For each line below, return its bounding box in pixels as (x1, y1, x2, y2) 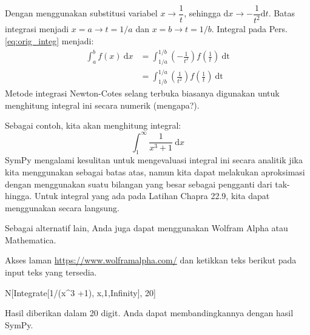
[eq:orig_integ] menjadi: (5, 35, 94, 47)
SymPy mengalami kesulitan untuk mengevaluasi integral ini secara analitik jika (5, 154, 303, 166)
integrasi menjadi (5, 22, 69, 35)
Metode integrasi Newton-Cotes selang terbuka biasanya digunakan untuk (5, 87, 280, 100)
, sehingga (184, 7, 221, 19)
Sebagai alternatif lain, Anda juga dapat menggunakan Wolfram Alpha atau (5, 222, 288, 234)
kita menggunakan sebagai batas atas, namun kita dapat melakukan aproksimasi (5, 165, 305, 178)
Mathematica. (5, 233, 56, 246)
